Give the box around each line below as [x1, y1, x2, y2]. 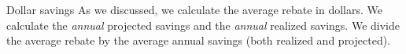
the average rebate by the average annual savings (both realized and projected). [6, 32, 391, 49]
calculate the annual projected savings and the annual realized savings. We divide [6, 16, 400, 33]
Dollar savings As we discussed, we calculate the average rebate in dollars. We [6, 2, 382, 17]
